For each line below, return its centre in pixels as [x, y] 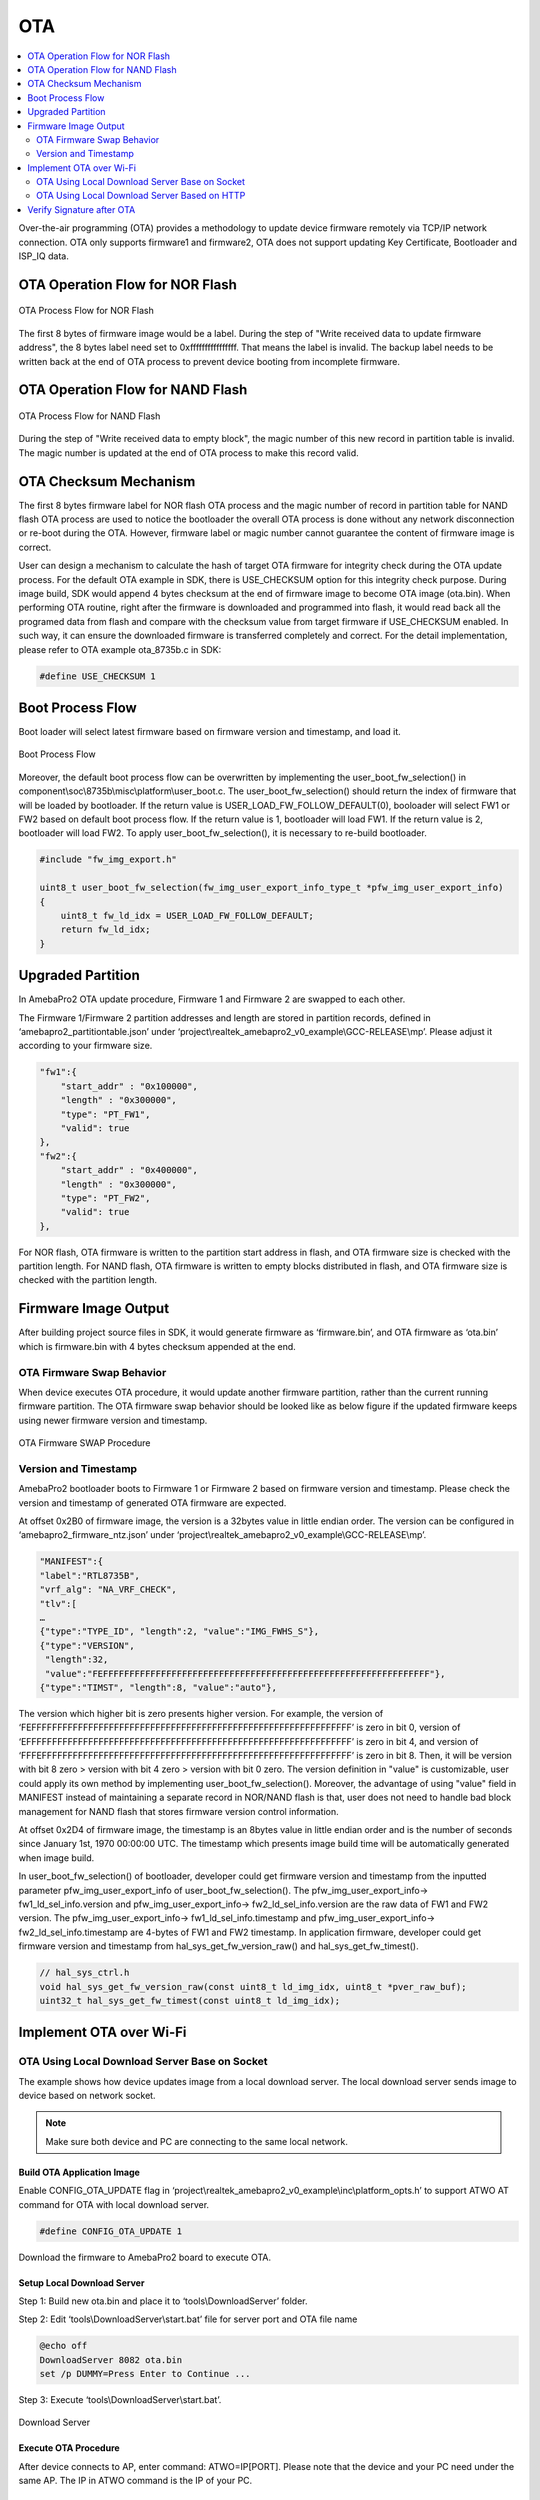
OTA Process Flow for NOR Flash [86, 311]
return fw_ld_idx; [105, 929]
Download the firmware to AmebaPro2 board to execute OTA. [145, 2257]
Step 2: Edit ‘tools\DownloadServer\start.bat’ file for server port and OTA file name [188, 2319]
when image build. [56, 1857]
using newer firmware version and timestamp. [113, 1420]
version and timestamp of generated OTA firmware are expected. [152, 1502]
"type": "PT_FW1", [105, 1114]
